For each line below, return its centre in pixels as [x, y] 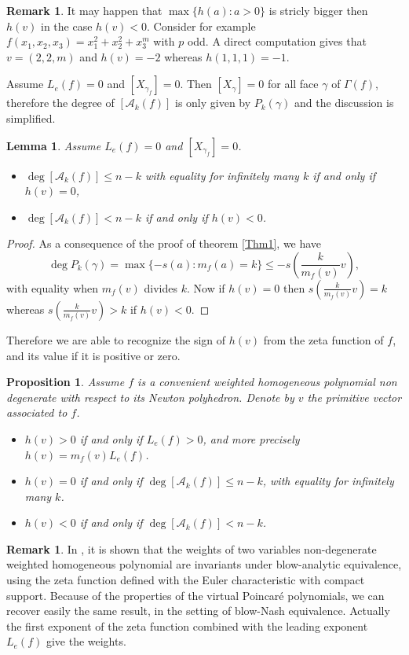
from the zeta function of [323, 339]
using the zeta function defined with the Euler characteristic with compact [186, 580]
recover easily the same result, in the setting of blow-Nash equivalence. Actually [198, 611]
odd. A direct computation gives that [277, 41]
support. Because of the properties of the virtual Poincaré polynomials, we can [195, 595]
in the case [67, 26]
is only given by [213, 103]
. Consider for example [201, 26]
